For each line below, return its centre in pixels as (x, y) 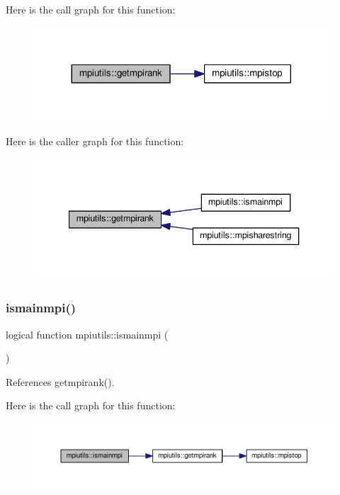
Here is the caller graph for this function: (95, 141)
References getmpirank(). (60, 381)
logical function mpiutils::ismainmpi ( (87, 334)
